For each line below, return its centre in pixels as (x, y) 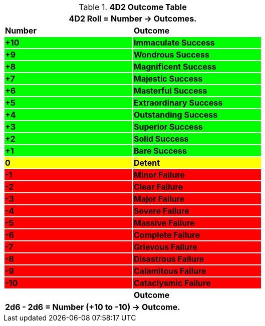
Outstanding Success (176, 115)
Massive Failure (164, 223)
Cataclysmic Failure (172, 283)
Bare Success (161, 151)
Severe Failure (162, 211)
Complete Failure (167, 235)
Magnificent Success (175, 67)
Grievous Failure (166, 247)
